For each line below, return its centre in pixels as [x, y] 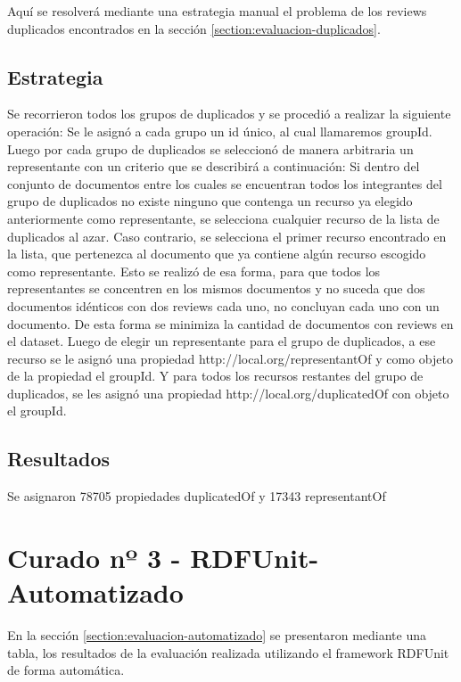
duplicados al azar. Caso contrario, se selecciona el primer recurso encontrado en [227, 236]
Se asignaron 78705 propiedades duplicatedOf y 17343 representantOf [197, 496]
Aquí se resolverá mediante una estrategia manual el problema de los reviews [217, 11]
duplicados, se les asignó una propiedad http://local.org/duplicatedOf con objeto [228, 393]
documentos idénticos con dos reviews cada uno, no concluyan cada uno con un [223, 305]
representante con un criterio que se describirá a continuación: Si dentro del [214, 166]
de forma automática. [66, 670]
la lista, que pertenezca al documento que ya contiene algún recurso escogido [217, 254]
